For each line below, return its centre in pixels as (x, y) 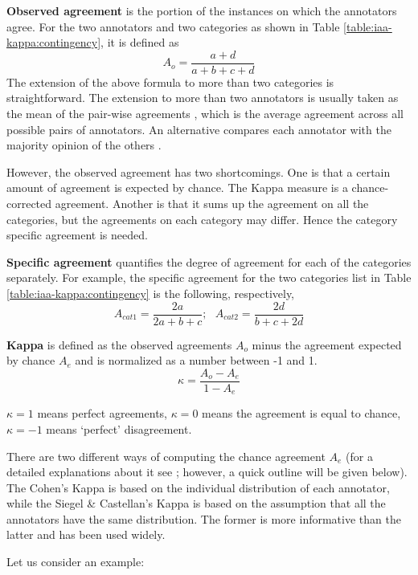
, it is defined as (140, 42)
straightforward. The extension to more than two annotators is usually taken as (203, 98)
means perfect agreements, (102, 413)
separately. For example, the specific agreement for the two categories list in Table (209, 277)
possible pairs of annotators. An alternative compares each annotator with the (199, 129)
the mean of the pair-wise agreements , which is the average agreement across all (205, 114)
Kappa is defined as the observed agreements (119, 344)
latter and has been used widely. (86, 534)
